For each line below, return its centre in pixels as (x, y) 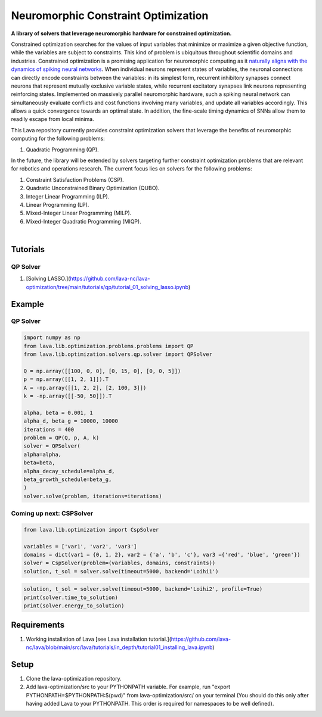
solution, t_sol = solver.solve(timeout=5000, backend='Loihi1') (121, 571)
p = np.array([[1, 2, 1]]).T (66, 379)
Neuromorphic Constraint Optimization (110, 15)
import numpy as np (52, 338)
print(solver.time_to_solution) (71, 597)
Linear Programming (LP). (58, 204)
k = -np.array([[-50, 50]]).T (68, 396)
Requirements (38, 625)
